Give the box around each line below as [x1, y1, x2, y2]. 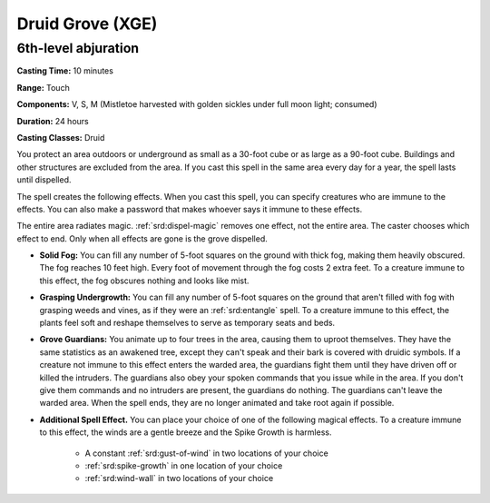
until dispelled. [16, 174, 72, 185]
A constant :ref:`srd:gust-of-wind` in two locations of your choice [84, 448, 328, 459]
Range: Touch [16, 82, 70, 93]
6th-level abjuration [16, 40, 140, 56]
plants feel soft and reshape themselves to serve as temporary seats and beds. [39, 318, 336, 329]
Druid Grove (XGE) [16, 14, 158, 34]
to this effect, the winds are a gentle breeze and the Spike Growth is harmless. [39, 427, 332, 438]
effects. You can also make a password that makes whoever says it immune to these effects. [16, 203, 363, 214]
